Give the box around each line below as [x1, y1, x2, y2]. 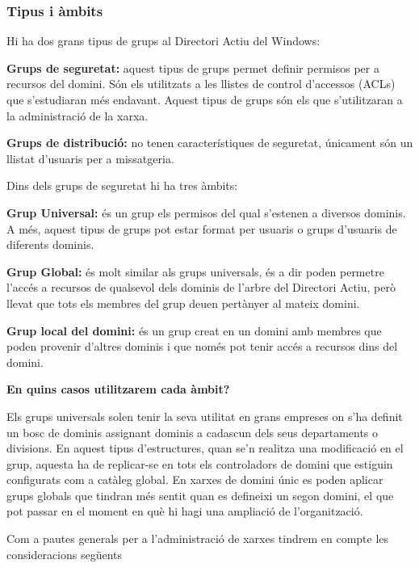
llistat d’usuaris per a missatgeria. [6, 149, 174, 166]
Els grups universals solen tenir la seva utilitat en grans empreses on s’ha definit [6, 407, 403, 424]
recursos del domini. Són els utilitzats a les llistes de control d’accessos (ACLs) [6, 75, 396, 92]
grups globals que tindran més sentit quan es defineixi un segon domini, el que [6, 486, 394, 503]
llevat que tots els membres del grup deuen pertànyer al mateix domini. [6, 294, 360, 311]
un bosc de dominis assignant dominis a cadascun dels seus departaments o [6, 423, 379, 440]
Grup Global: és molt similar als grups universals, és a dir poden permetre [6, 263, 384, 280]
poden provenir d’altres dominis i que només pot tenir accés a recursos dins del [6, 338, 398, 355]
